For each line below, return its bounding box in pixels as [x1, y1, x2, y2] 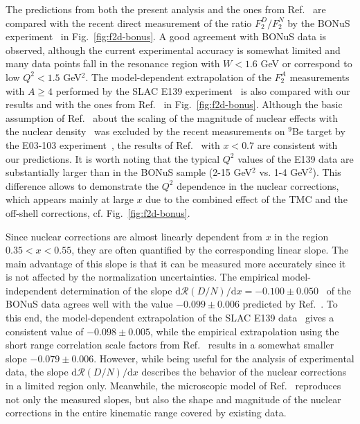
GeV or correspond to [260, 56, 352, 71]
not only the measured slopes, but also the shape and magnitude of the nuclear [6, 391, 341, 406]
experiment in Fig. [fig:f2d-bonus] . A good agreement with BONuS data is [6, 29, 327, 44]
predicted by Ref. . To [242, 297, 338, 311]
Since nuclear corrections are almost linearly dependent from [6, 229, 262, 243]
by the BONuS [287, 15, 350, 30]
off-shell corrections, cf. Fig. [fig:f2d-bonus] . [6, 205, 190, 220]
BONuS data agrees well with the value [6, 297, 173, 311]
